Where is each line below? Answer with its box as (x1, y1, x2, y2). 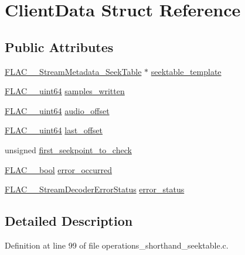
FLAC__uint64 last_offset (5, 124, 103, 136)
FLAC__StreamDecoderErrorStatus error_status (5, 183, 185, 195)
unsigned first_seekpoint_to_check (5, 143, 132, 156)
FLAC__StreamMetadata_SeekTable (5, 65, 142, 77)
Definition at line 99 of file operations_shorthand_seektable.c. (5, 239, 229, 251)
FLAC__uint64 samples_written (5, 85, 125, 97)
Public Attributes (5, 37, 114, 56)
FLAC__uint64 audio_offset (5, 104, 110, 116)
